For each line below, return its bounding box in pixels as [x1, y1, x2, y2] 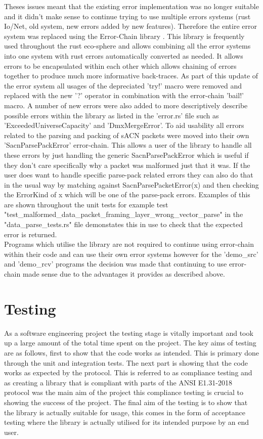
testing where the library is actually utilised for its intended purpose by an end [4, 417, 249, 427]
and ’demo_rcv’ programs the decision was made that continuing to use [4, 258, 227, 269]
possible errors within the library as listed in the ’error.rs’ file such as [4, 110, 219, 120]
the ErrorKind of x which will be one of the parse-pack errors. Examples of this [4, 189, 250, 200]
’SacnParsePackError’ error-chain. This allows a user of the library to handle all [4, 140, 252, 150]
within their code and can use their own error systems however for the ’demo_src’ [4, 248, 258, 259]
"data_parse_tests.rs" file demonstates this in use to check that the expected [4, 219, 243, 230]
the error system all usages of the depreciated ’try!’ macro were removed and [4, 80, 242, 91]
